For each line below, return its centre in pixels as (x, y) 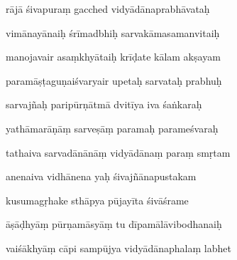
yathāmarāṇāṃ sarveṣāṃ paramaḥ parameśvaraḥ (112, 128)
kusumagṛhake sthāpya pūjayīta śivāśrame (97, 200)
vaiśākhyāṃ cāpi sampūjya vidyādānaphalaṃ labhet (118, 248)
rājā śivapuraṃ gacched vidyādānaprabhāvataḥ (108, 9)
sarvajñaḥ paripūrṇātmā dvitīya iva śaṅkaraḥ (104, 104)
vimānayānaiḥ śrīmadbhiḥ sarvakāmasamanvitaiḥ (113, 32)
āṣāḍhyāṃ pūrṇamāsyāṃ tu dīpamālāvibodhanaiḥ (114, 224)
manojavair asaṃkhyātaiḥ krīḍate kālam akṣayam (113, 57)
